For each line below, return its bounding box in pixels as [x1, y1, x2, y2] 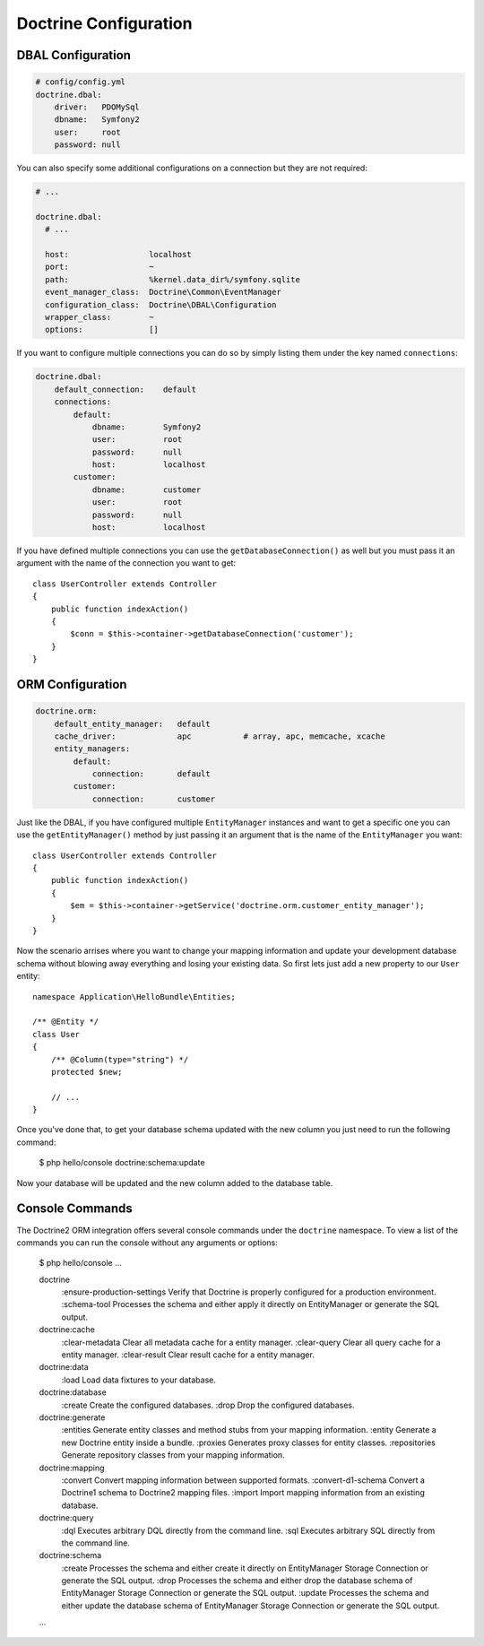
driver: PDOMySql [54, 101, 141, 112]
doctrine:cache [39, 1324, 96, 1335]
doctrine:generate [39, 1412, 106, 1423]
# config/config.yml [35, 77, 125, 87]
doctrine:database [39, 1387, 107, 1398]
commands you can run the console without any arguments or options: [16, 1237, 278, 1248]
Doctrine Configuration [16, 13, 193, 33]
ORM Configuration [16, 677, 127, 692]
